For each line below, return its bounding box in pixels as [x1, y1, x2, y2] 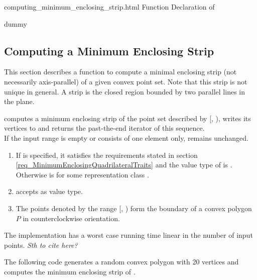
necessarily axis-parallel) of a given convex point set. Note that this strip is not [4, 76, 247, 86]
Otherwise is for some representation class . [16, 169, 149, 179]
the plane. [4, 96, 35, 107]
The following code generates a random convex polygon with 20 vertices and [4, 256, 239, 267]
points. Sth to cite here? [4, 239, 78, 250]
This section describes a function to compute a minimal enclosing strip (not [4, 66, 237, 77]
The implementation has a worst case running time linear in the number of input [4, 230, 253, 240]
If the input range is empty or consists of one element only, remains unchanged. [4, 132, 248, 143]
